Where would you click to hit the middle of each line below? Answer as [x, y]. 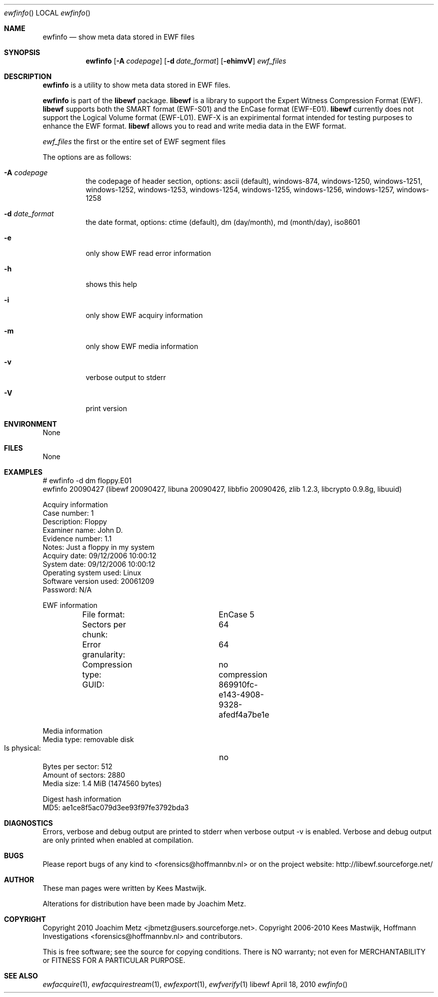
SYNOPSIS [22, 52]
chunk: [95, 634]
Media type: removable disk [88, 739]
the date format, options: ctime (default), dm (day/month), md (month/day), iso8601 [223, 222]
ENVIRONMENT [30, 424]
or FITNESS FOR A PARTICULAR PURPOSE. [114, 960]
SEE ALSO [21, 976]
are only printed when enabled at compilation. [118, 840]
